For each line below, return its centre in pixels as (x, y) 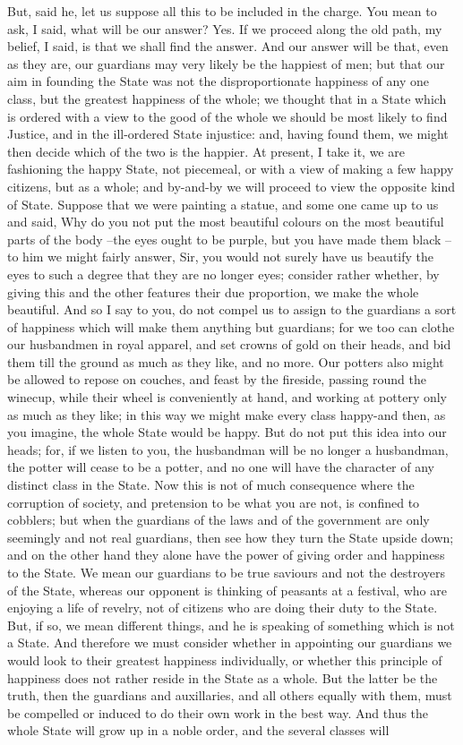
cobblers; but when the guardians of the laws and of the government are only (219, 520)
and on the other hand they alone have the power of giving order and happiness (226, 555)
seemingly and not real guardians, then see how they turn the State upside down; (231, 537)
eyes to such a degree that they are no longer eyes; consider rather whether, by (223, 274)
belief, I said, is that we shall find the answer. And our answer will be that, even (228, 46)
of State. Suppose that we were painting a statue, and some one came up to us (223, 204)
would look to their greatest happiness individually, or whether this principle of (225, 659)
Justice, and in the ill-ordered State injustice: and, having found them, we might (228, 134)
